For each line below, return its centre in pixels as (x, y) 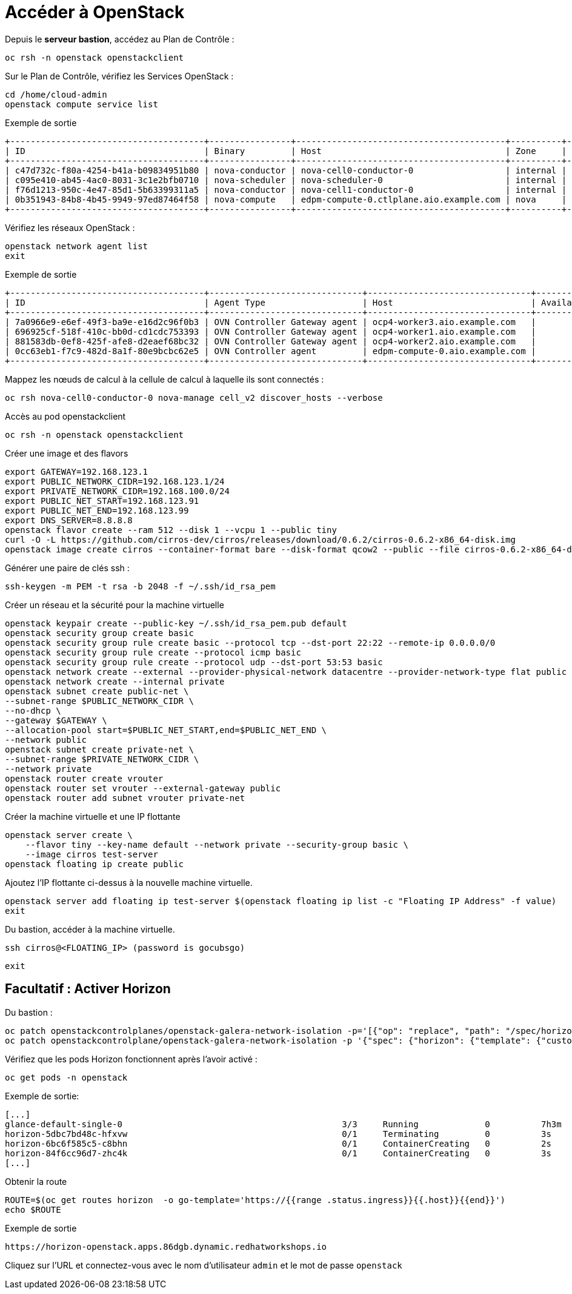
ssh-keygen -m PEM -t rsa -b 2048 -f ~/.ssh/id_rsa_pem (140, 586)
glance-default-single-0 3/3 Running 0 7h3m (283, 1124)
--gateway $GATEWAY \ (56, 720)
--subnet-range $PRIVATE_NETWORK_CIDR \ (102, 759)
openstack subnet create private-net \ (99, 749)
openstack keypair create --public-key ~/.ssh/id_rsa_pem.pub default (176, 623)
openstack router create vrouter (84, 778)
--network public (46, 739)
